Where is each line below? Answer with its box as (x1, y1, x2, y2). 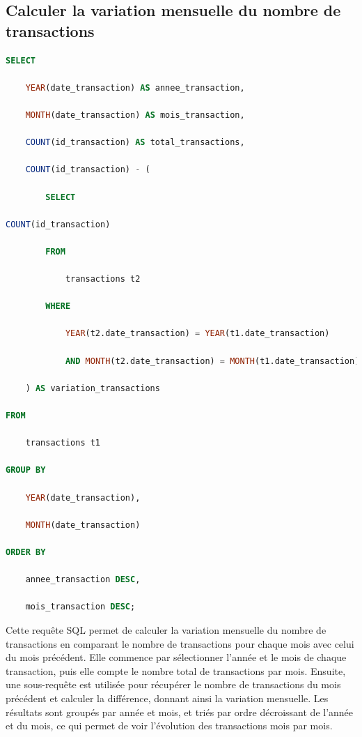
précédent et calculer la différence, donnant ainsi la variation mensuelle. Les (6, 690, 329, 705)
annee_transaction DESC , (25, 575, 141, 585)
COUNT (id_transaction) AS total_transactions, (25, 137, 245, 148)
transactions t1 (25, 438, 101, 448)
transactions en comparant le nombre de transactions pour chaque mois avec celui (6, 636, 354, 651)
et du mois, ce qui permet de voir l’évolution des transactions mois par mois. (6, 718, 333, 733)
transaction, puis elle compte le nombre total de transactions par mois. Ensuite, (6, 663, 346, 678)
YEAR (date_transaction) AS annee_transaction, (25, 82, 245, 93)
